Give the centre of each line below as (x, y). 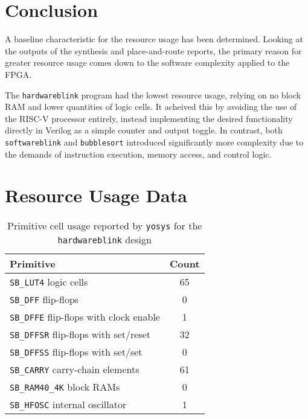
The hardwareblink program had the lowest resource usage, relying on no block (153, 94)
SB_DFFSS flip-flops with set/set (76, 352)
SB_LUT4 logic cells (49, 282)
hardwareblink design (104, 240)
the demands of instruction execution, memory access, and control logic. (138, 154)
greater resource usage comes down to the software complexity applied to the (147, 62)
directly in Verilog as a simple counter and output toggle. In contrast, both (144, 130)
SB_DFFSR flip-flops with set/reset (80, 334)
